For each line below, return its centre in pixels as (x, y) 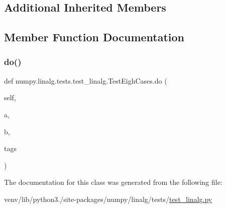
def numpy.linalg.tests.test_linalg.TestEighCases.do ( (86, 80)
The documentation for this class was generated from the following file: (113, 182)
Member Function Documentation (94, 37)
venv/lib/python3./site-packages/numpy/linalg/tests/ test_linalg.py (108, 199)
